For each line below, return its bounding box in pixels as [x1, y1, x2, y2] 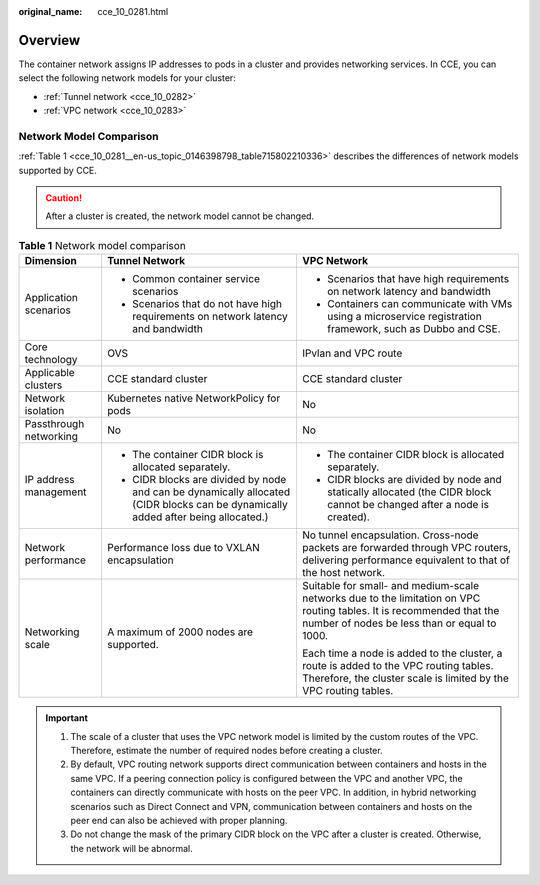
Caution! [45, 192, 83, 204]
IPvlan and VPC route [301, 346, 403, 360]
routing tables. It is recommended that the [301, 604, 500, 618]
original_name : [18, 6, 83, 17]
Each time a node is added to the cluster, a [301, 646, 503, 660]
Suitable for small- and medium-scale [301, 579, 480, 593]
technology [24, 353, 79, 367]
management [24, 485, 87, 499]
